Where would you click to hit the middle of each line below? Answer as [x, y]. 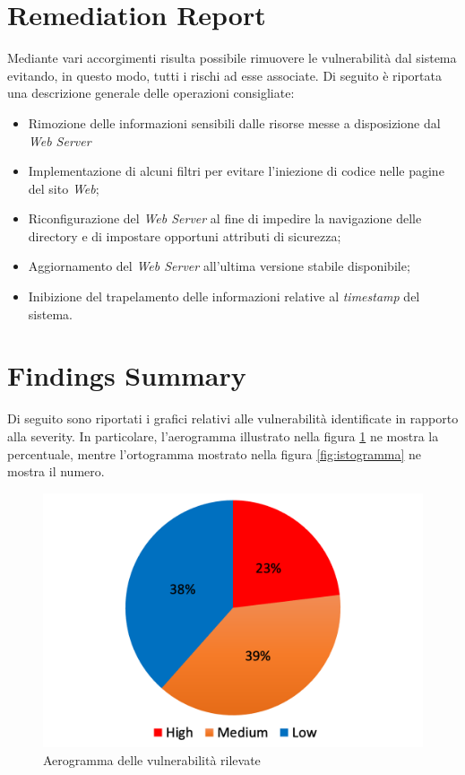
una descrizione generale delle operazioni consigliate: [151, 93]
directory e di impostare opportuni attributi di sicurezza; [185, 235]
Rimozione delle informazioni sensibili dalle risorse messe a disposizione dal [234, 122]
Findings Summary [127, 375]
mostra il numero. [56, 471]
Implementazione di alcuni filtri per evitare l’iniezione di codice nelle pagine [236, 171]
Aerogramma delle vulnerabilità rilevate [152, 759]
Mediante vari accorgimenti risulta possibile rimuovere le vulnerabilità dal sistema [232, 58]
